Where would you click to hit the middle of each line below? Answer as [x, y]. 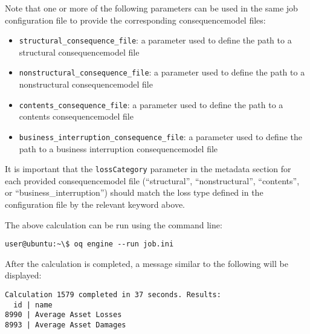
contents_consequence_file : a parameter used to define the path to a [151, 104]
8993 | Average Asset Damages [66, 325]
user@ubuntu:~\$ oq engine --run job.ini [89, 244]
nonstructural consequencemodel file [86, 84]
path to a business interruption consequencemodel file [118, 148]
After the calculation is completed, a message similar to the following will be [147, 263]
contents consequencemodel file [76, 116]
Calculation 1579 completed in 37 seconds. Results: [113, 295]
